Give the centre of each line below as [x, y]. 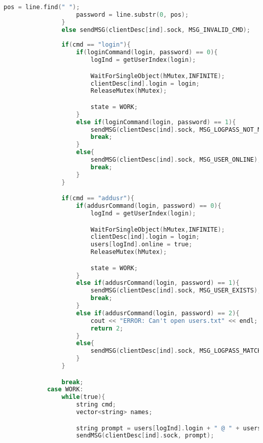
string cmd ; [96, 405]
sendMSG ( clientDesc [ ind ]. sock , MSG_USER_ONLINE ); [176, 160]
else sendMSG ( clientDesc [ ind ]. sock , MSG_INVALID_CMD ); [156, 30]
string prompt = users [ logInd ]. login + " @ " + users [169, 428]
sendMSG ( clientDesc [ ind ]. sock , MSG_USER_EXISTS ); [176, 291]
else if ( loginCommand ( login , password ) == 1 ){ [156, 122]
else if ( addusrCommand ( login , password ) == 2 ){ [158, 313]
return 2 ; [107, 328]
